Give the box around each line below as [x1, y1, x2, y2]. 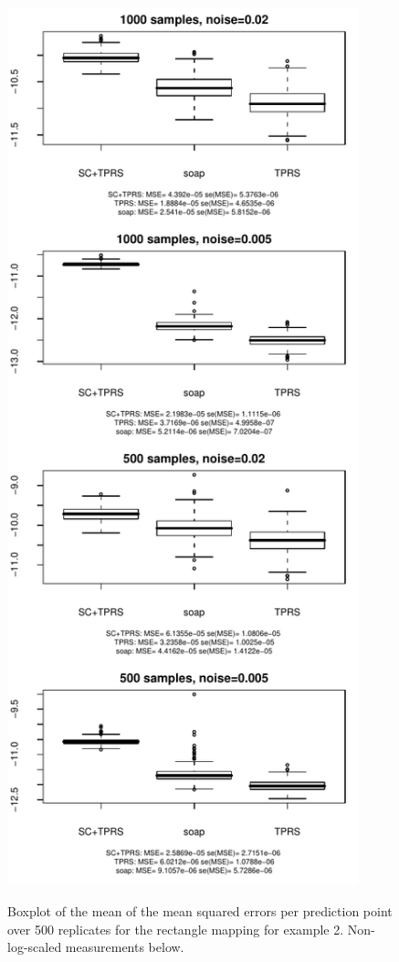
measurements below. [65, 937, 184, 957]
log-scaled [7, 937, 62, 957]
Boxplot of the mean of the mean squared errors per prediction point [7, 902, 393, 920]
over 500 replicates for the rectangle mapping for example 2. [7, 919, 344, 938]
